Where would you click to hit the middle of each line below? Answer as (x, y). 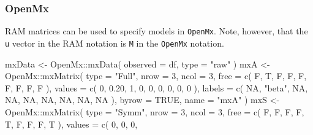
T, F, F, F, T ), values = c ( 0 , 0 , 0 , (71, 124)
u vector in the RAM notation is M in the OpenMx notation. (115, 43)
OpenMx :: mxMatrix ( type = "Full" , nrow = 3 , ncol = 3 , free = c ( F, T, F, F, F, (156, 76)
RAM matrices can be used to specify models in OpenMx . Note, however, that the (156, 31)
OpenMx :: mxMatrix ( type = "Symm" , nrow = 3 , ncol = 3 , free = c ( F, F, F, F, (155, 111)
